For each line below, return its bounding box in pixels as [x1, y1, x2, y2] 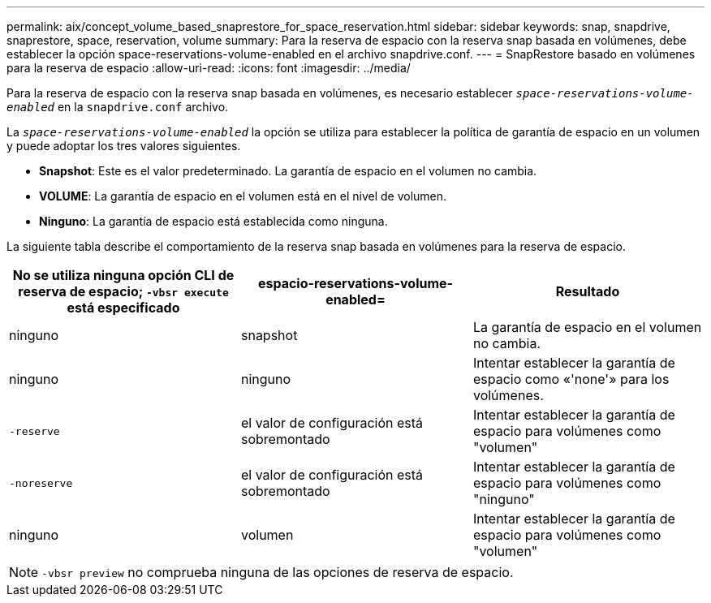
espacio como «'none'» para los [472, 371, 670, 387]
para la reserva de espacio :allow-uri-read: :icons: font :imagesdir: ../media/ [6, 61, 411, 75]
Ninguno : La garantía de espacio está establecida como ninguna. [39, 214, 388, 228]
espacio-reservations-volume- [257, 275, 454, 291]
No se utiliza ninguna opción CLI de [12, 267, 235, 283]
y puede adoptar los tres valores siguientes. [6, 139, 241, 153]
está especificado [67, 299, 180, 316]
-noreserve [9, 476, 73, 489]
